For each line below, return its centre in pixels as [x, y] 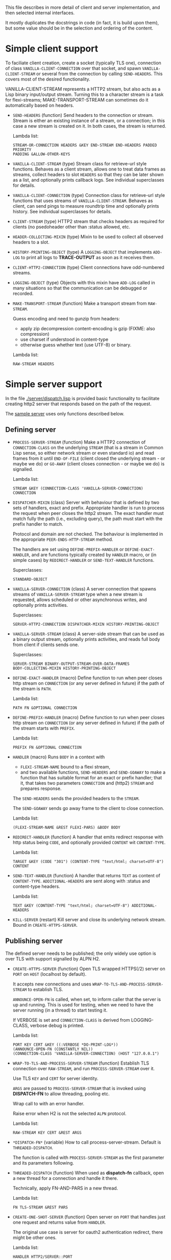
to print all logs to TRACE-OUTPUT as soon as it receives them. [88, 257]
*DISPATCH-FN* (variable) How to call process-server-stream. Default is [87, 1142]
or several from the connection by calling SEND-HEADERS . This [100, 73]
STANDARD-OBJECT [30, 579]
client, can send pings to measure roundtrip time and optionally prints [86, 206]
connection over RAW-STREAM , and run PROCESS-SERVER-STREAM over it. [83, 1068]
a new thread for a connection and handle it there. [65, 1178]
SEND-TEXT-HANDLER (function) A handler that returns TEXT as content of [87, 875]
